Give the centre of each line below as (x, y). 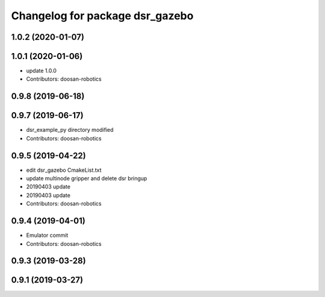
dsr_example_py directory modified (70, 130)
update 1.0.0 (42, 71)
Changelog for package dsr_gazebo (102, 16)
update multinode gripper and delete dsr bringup (87, 178)
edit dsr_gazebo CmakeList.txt (64, 170)
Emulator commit (47, 236)
